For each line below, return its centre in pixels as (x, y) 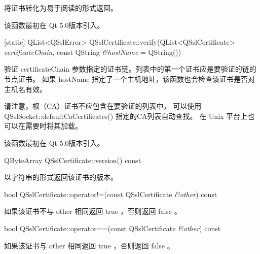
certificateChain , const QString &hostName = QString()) (93, 52)
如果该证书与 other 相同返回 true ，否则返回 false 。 (89, 245)
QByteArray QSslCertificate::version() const (73, 160)
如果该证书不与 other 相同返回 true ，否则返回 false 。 (93, 211)
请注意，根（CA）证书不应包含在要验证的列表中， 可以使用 (103, 106)
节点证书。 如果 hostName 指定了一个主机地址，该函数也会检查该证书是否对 (130, 78)
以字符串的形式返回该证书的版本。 (61, 177)
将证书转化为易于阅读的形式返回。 (61, 8)
